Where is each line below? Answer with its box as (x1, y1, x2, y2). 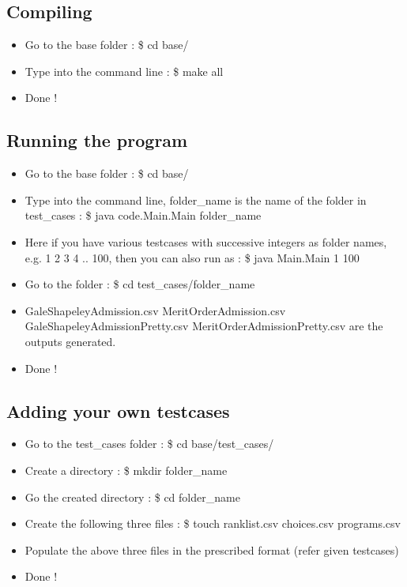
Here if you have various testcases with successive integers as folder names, (24, 233, 387, 250)
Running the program (6, 128, 188, 152)
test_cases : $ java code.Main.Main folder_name (24, 207, 262, 224)
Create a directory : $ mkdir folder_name (24, 461, 228, 478)
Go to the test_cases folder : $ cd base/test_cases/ (24, 435, 274, 452)
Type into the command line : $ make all (24, 62, 224, 79)
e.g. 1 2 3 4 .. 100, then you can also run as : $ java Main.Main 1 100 (24, 249, 360, 265)
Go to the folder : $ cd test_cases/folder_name (24, 276, 255, 292)
